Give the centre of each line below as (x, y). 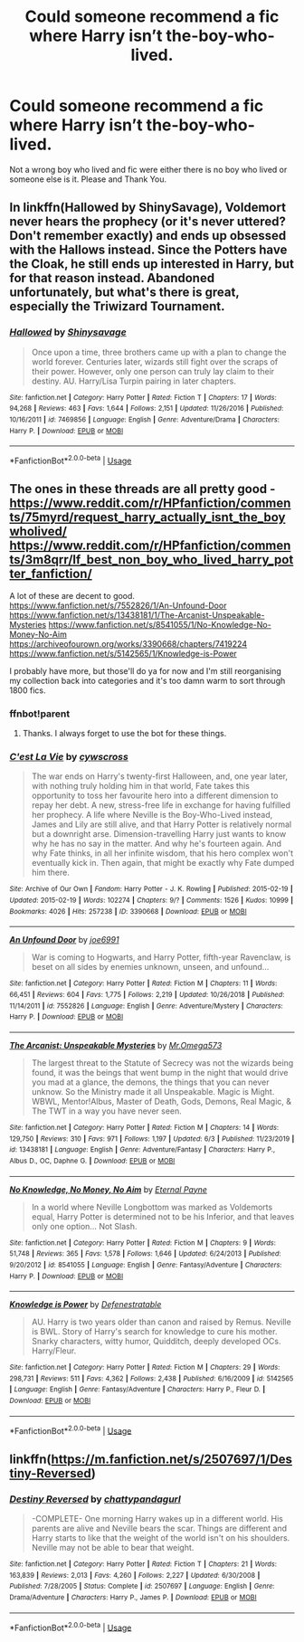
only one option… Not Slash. (84, 1226)
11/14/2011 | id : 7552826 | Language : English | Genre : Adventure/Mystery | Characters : (146, 1006)
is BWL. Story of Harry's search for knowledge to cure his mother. (154, 1332)
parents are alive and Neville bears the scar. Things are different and (159, 1528)
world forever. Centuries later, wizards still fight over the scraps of (155, 361)
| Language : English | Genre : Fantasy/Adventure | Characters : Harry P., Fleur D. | (137, 1390)
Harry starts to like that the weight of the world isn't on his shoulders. (161, 1538)
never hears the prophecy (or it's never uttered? (148, 222)
